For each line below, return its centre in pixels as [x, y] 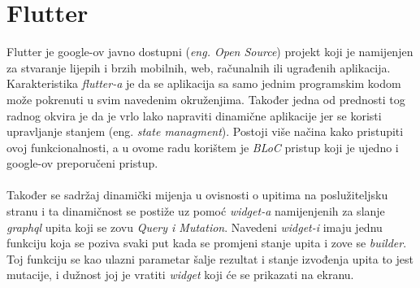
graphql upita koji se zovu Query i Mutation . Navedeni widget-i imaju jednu [195, 227]
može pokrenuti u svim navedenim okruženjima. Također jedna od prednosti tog [206, 99]
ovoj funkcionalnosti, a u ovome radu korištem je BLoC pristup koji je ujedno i [203, 147]
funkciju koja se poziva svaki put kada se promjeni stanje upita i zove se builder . [207, 243]
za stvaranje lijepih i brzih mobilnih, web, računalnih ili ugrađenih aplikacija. [199, 67]
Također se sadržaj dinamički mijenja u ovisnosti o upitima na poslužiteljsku [197, 195]
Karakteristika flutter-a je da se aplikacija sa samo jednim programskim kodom [204, 83]
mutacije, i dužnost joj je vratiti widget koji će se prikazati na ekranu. [180, 275]
